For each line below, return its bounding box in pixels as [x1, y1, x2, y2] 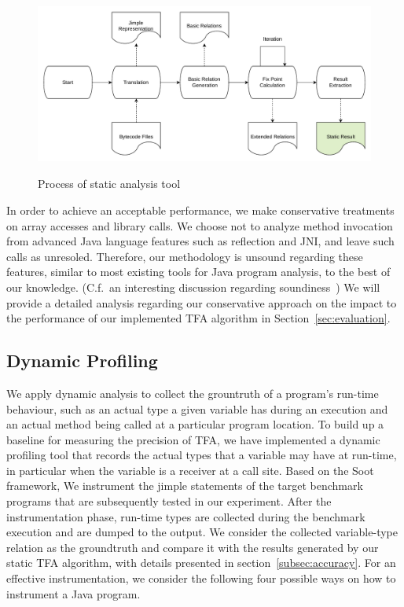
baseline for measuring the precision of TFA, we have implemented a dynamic [6, 431, 380, 447]
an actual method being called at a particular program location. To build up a [6, 416, 384, 432]
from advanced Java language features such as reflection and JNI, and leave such [6, 233, 395, 249]
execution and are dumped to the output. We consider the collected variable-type [6, 524, 398, 540]
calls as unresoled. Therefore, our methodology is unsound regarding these [6, 248, 363, 264]
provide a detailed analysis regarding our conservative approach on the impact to [6, 294, 397, 311]
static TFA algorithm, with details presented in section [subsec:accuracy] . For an [6, 554, 396, 571]
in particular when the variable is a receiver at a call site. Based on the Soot [6, 462, 374, 478]
